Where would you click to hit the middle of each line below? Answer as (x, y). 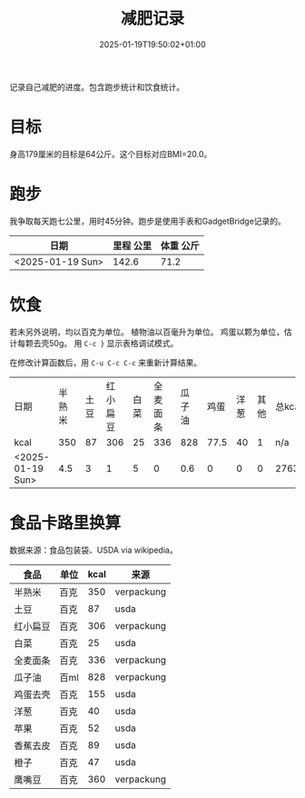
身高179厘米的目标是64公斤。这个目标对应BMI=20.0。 (111, 154)
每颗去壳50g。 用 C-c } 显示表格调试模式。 (98, 343)
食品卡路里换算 (65, 523)
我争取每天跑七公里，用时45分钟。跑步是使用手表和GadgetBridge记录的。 (148, 221)
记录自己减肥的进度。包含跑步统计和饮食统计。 (97, 86)
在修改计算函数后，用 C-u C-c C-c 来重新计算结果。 (106, 362)
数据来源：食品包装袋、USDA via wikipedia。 (94, 550)
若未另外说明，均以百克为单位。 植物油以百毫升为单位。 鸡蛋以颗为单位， (147, 332)
